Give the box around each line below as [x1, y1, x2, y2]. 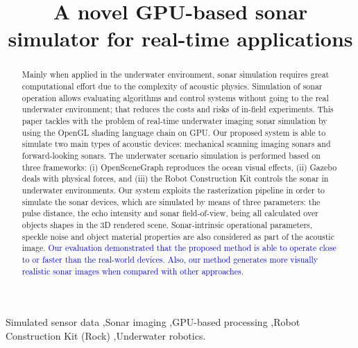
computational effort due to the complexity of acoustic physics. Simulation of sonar [22, 80, 323, 92]
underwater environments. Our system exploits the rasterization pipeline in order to [22, 184, 325, 195]
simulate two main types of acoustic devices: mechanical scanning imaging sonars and [22, 138, 331, 150]
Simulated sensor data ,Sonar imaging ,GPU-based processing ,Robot [6, 315, 300, 329]
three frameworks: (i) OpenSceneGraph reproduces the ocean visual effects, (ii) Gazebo [22, 161, 337, 173]
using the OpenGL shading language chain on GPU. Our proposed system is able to [22, 126, 326, 138]
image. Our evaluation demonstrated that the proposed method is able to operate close [22, 242, 336, 254]
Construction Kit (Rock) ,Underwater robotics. [6, 328, 206, 342]
